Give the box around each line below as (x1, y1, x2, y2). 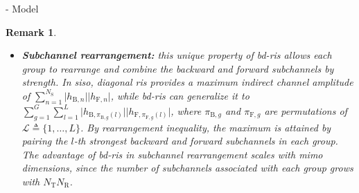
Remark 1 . (6, 24, 57, 39)
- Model (6, 1, 39, 15)
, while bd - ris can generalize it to (110, 88, 249, 102)
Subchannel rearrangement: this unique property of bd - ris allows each (21, 48, 332, 62)
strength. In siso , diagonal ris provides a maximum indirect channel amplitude (21, 75, 353, 89)
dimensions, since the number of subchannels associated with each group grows (21, 160, 353, 175)
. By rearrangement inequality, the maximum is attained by (80, 120, 331, 134)
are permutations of (264, 103, 347, 118)
